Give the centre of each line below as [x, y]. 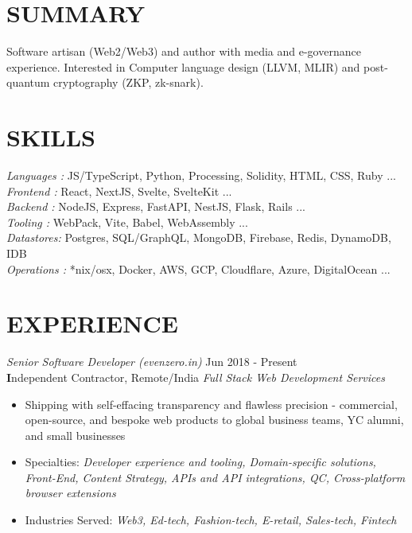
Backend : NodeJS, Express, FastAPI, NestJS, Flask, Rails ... [156, 206]
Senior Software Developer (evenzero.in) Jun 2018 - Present [152, 362]
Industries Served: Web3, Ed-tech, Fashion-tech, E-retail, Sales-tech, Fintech [211, 520]
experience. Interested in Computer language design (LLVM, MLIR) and [183, 66]
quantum [28, 82]
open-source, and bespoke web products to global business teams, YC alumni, [214, 420]
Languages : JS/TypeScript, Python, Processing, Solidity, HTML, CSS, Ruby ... [201, 175]
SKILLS [51, 137]
